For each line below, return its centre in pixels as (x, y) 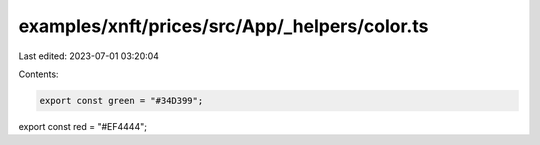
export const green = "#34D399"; (121, 100)
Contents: (38, 74)
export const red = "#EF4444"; (82, 126)
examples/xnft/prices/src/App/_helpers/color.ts (223, 26)
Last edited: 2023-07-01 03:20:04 (89, 56)
